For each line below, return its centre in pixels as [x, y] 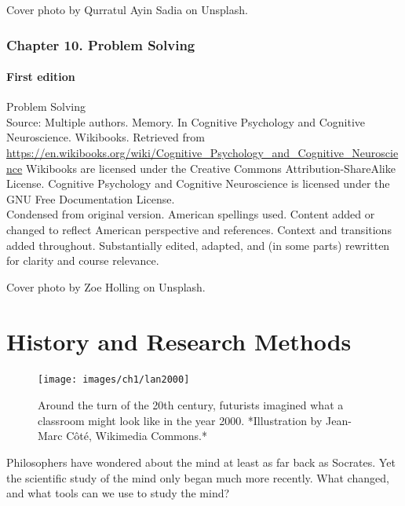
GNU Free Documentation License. [91, 198]
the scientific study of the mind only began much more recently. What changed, [198, 477]
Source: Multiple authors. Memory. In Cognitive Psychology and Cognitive [186, 121]
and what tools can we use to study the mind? [118, 493]
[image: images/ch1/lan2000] [114, 380]
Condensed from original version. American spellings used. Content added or [191, 214]
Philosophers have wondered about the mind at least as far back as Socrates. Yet [201, 462]
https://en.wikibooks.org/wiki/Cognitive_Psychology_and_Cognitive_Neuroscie [202, 153]
